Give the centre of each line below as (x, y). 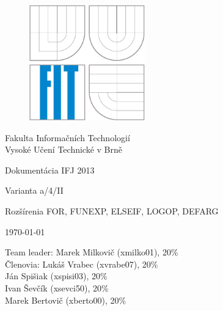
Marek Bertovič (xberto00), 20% (66, 300)
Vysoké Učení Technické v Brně (64, 149)
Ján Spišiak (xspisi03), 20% (56, 276)
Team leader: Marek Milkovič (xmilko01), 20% (92, 252)
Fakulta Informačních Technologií (68, 137)
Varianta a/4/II (34, 190)
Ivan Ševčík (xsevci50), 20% (57, 287)
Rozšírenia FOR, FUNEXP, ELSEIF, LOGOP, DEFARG (112, 210)
